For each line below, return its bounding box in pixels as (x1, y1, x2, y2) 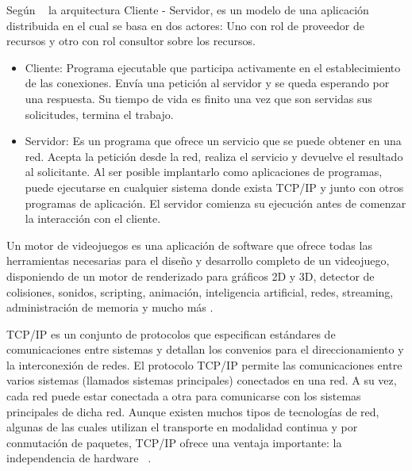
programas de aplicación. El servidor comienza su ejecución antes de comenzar (25, 194, 406, 211)
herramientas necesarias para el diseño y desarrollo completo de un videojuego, (6, 252, 390, 269)
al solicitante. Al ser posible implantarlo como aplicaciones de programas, (25, 163, 383, 180)
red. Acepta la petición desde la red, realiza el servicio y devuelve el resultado (25, 147, 403, 164)
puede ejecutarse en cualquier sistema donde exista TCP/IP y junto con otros (25, 178, 404, 195)
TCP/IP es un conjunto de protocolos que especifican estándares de (6, 325, 336, 342)
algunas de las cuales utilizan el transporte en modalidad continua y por (6, 419, 358, 435)
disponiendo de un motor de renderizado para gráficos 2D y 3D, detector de (6, 267, 375, 284)
